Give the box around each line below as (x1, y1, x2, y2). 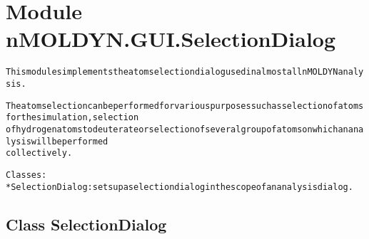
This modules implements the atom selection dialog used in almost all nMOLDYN (6, 67, 338, 78)
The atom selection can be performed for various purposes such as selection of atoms (6, 100, 364, 111)
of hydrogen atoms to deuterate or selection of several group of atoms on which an (6, 124, 348, 134)
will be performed (31, 136, 108, 147)
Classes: (6, 169, 47, 180)
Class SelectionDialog (6, 213, 167, 235)
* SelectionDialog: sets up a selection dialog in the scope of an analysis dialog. (6, 181, 353, 192)
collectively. (6, 148, 73, 159)
